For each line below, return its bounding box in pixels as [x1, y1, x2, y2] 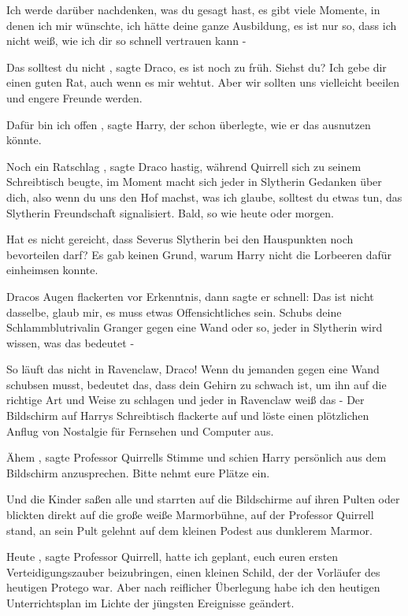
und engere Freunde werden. [6, 89, 143, 106]
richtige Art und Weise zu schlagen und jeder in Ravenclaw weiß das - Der [6, 391, 365, 408]
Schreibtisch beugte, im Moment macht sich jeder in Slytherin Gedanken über [6, 173, 382, 190]
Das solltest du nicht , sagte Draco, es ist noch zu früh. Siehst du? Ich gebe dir [6, 58, 387, 75]
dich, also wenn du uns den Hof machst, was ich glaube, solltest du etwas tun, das [6, 188, 402, 205]
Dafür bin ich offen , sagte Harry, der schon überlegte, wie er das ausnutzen [6, 116, 371, 132]
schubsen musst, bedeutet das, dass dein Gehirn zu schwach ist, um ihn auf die [6, 376, 387, 392]
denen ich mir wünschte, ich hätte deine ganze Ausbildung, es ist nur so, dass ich [6, 17, 397, 33]
